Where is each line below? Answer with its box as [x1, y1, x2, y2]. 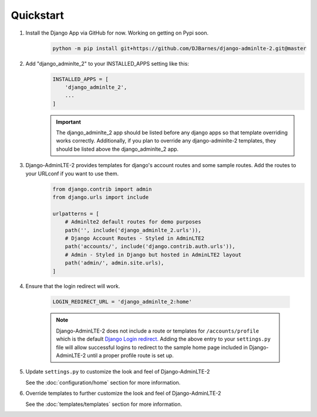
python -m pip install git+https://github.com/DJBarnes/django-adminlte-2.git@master [52, 45, 306, 52]
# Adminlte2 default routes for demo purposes [65, 219, 202, 225]
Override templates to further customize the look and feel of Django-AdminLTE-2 [25, 390, 221, 397]
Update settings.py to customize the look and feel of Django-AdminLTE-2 [25, 368, 210, 375]
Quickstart [11, 9, 65, 22]
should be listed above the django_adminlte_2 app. [56, 145, 179, 152]
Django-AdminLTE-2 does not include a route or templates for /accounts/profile [56, 327, 259, 334]
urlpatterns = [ [52, 210, 100, 217]
